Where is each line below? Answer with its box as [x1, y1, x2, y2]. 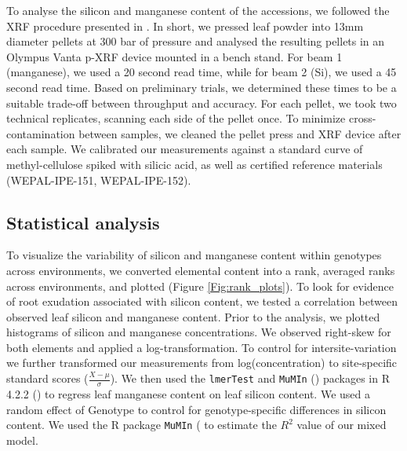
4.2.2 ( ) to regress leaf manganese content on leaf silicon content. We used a [6, 385, 370, 401]
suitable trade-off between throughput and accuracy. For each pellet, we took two [6, 94, 397, 111]
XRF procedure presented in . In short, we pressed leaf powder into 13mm [6, 17, 364, 34]
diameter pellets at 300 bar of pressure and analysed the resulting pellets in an [6, 33, 385, 49]
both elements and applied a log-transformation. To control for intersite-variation [6, 339, 397, 355]
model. [6, 431, 38, 448]
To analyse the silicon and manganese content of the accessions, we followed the [6, 2, 390, 18]
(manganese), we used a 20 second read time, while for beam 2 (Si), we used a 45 [6, 64, 397, 80]
